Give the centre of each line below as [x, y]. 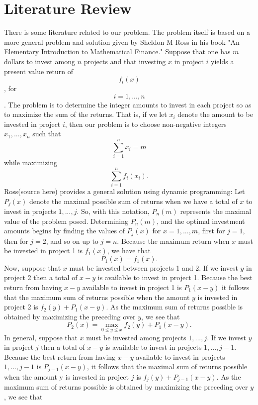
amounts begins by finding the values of [64, 231]
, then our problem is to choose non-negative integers [146, 124]
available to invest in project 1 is [132, 287]
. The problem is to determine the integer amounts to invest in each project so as [128, 104]
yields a [222, 61]
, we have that [129, 251]
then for [16, 241]
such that [47, 134]
